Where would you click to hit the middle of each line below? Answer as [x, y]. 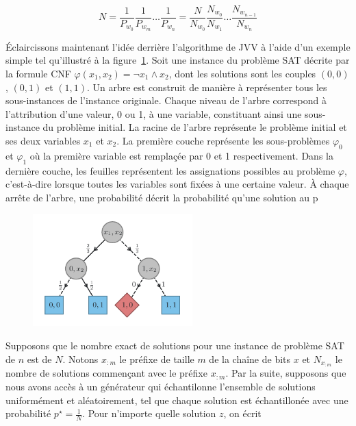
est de [39, 359]
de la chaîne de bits [250, 359]
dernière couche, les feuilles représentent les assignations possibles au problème [170, 170]
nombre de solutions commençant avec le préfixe [106, 373]
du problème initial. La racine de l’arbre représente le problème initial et [195, 127]
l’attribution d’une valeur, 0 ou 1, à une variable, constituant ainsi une [154, 113]
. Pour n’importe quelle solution [149, 413]
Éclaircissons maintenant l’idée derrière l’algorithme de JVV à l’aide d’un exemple [178, 46]
